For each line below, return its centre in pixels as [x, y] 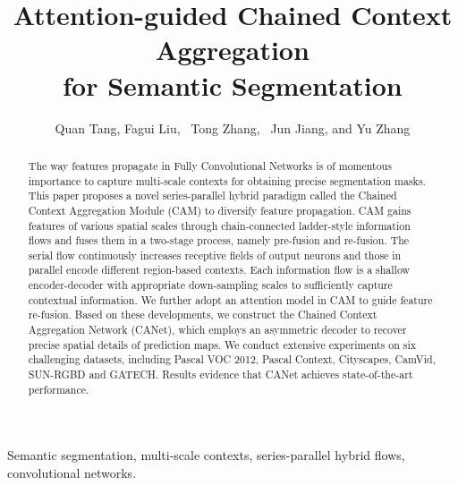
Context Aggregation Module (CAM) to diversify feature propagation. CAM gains [220, 210]
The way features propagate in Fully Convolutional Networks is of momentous [210, 165]
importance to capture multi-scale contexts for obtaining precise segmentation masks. [227, 180]
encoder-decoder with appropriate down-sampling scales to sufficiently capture [210, 285]
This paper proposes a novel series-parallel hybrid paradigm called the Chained [212, 196]
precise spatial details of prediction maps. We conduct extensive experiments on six [222, 344]
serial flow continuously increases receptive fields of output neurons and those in [215, 255]
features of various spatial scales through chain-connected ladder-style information [219, 225]
